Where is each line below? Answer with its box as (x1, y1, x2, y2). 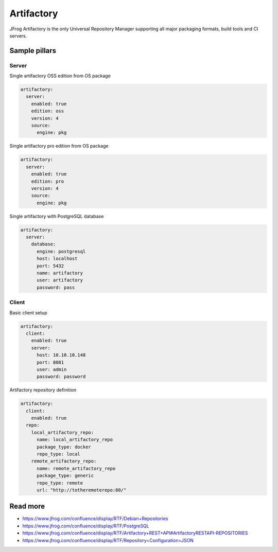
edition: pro (31, 178, 64, 184)
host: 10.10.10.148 (37, 352, 86, 358)
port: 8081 (37, 359, 64, 365)
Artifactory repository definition (9, 387, 77, 393)
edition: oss (31, 108, 64, 114)
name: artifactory (37, 270, 83, 276)
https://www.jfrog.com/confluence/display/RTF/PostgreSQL (22, 523, 149, 529)
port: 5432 (37, 263, 64, 269)
